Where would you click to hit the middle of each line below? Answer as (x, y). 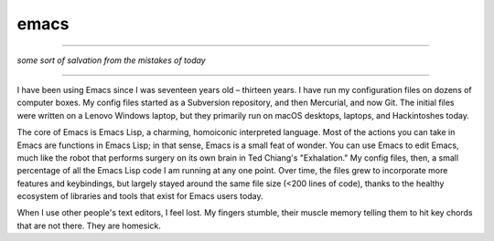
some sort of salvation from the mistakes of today (111, 60)
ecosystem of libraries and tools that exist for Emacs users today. (140, 196)
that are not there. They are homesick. (89, 225)
